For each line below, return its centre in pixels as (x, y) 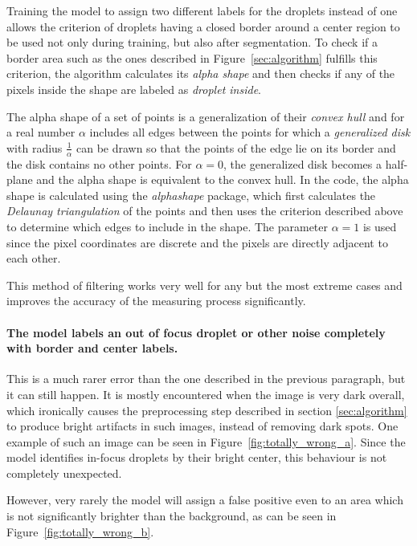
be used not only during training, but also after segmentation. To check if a (192, 42)
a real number (41, 132)
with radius (35, 147)
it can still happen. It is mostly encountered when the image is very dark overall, (206, 394)
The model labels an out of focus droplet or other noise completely (196, 332)
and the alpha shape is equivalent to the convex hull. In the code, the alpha (223, 179)
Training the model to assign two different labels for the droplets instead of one (202, 10)
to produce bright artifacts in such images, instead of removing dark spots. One (202, 426)
